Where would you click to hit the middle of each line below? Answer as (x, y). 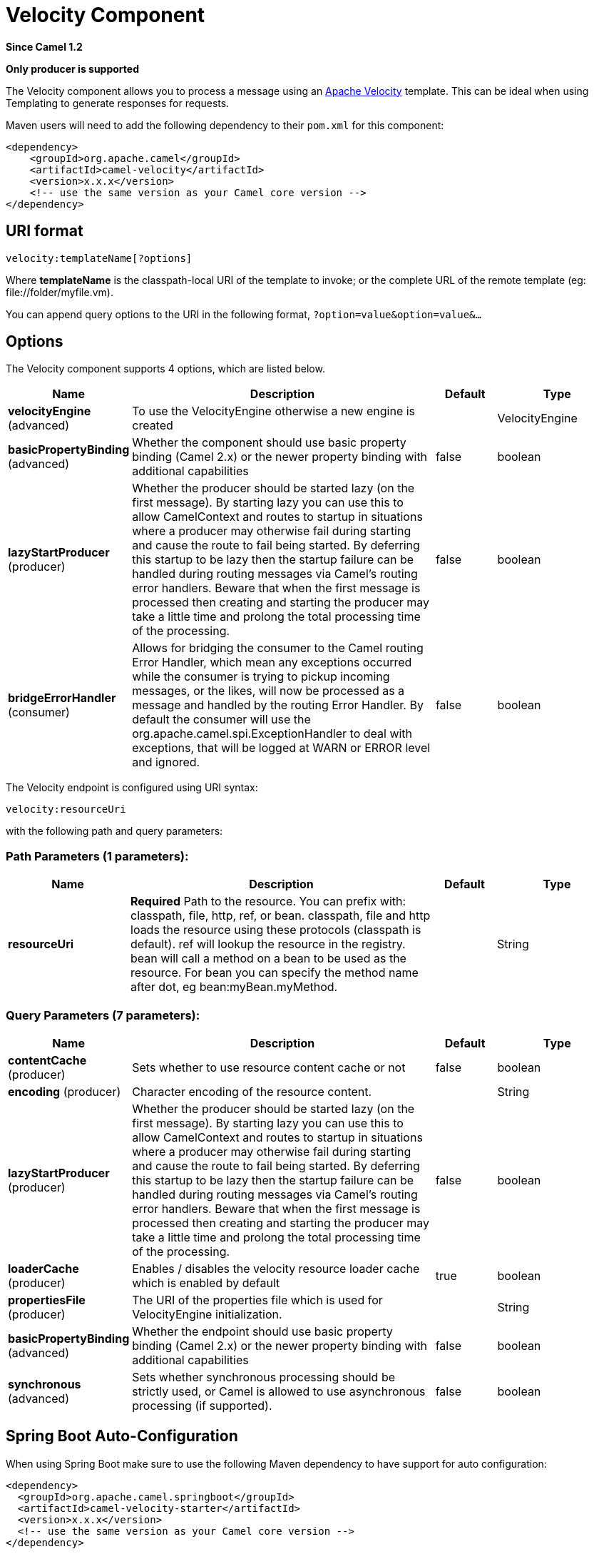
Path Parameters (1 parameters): (97, 856)
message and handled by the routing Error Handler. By (278, 705)
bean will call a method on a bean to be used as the (268, 959)
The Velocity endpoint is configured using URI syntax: (132, 788)
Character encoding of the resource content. (252, 1091)
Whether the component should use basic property (269, 443)
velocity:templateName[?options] (99, 258)
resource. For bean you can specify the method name (275, 973)
